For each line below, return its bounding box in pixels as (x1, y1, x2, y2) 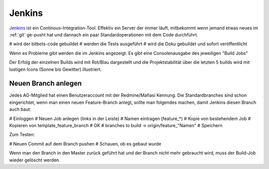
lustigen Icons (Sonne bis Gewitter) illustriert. (9, 66, 102, 72)
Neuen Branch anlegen (9, 79, 82, 88)
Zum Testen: (9, 132, 35, 138)
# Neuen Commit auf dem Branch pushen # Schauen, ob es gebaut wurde (9, 141, 161, 147)
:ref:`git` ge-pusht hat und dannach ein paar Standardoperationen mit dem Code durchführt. (9, 31, 198, 37)
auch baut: (9, 106, 31, 112)
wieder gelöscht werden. (9, 157, 61, 163)
